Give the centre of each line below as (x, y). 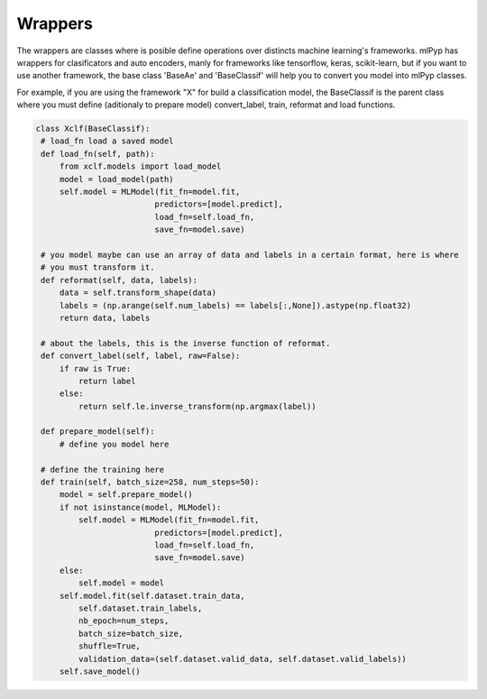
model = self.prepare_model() (126, 495)
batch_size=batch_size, (131, 633)
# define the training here (103, 469)
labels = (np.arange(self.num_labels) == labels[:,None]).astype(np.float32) (235, 305)
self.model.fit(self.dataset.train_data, (152, 596)
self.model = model (121, 583)
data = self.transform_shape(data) (138, 293)
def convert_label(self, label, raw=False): (141, 356)
